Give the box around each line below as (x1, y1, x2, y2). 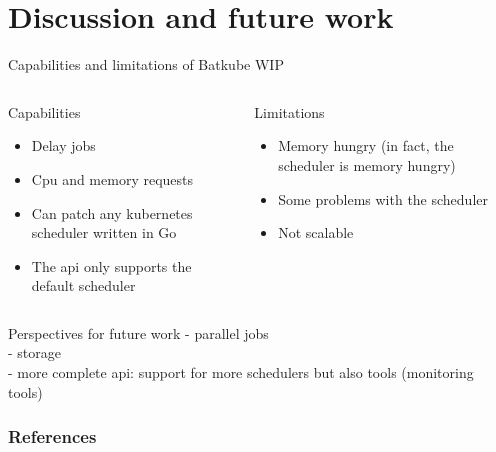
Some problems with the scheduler (278, 188, 488, 209)
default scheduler (31, 275, 136, 296)
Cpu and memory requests (31, 168, 194, 189)
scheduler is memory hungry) (278, 154, 456, 175)
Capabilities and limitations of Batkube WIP (8, 54, 284, 75)
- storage (8, 342, 61, 363)
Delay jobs (31, 135, 96, 156)
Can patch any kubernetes (31, 202, 193, 223)
